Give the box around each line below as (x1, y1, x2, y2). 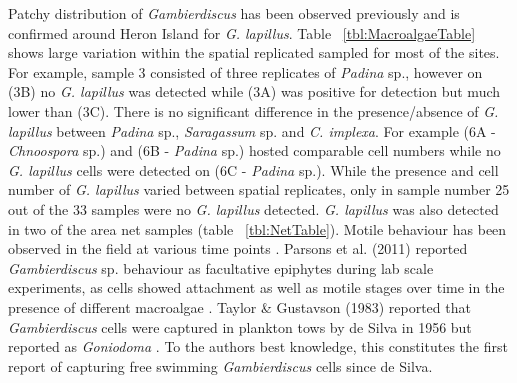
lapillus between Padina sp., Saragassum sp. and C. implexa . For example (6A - (8, 120, 496, 141)
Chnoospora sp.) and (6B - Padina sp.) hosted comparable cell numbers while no (8, 140, 501, 161)
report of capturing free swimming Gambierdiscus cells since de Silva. (8, 355, 433, 376)
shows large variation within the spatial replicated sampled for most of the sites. (8, 42, 500, 63)
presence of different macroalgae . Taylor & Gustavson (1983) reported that (8, 296, 471, 317)
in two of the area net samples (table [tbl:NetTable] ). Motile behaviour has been (8, 218, 507, 239)
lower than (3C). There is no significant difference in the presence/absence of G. (8, 100, 499, 121)
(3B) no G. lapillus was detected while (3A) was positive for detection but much (8, 81, 501, 102)
